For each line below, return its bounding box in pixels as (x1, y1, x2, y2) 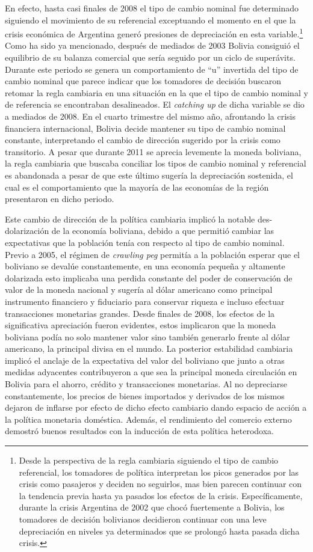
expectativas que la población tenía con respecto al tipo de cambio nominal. (5, 236, 285, 248)
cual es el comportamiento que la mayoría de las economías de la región (5, 180, 269, 193)
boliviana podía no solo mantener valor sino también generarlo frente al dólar (5, 330, 290, 343)
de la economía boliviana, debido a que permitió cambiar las (51, 224, 274, 237)
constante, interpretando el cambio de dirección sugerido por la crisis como (5, 133, 280, 146)
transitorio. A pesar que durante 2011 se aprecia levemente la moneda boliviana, (5, 145, 302, 158)
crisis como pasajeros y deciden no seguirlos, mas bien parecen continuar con (19, 477, 302, 490)
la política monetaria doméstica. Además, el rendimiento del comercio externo (5, 412, 292, 425)
